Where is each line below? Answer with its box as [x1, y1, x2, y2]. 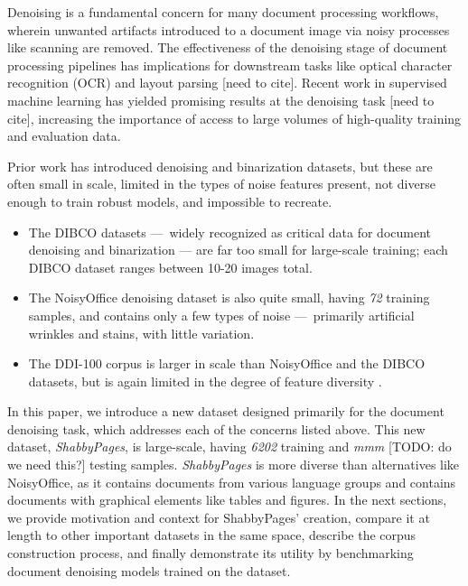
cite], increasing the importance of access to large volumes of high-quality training [7, 108, 462, 127]
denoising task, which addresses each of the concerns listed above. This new [7, 419, 426, 438]
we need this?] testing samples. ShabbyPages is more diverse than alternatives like [7, 455, 460, 474]
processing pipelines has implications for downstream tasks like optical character [7, 55, 453, 74]
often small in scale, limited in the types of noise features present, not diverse [7, 174, 435, 193]
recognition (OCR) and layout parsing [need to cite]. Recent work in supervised [7, 73, 447, 92]
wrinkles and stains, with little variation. [28, 323, 255, 342]
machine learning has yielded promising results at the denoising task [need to [7, 90, 435, 109]
